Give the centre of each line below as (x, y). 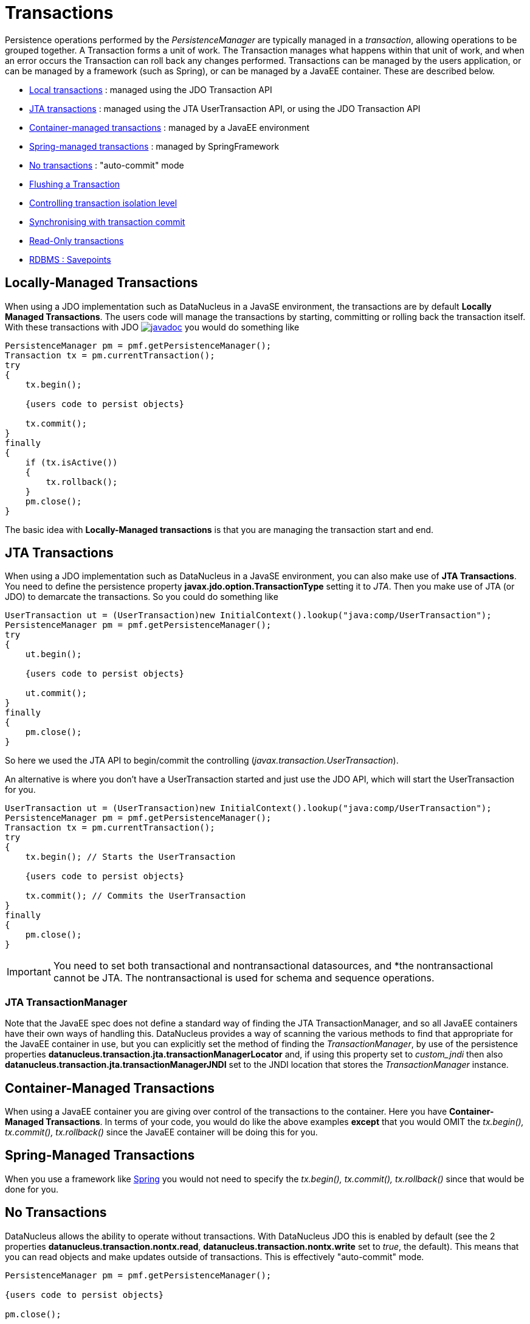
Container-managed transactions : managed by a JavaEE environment (170, 127)
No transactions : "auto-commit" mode (107, 165)
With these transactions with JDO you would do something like (152, 327)
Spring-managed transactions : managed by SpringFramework (154, 146)
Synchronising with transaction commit (107, 221)
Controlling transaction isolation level (103, 203)
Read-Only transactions (77, 240)
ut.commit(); (56, 693)
